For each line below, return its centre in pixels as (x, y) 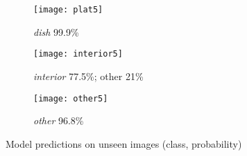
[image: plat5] (68, 10)
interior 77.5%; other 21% (88, 76)
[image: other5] (71, 98)
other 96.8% (59, 120)
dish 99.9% (56, 31)
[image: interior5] (78, 54)
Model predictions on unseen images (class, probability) (124, 143)
